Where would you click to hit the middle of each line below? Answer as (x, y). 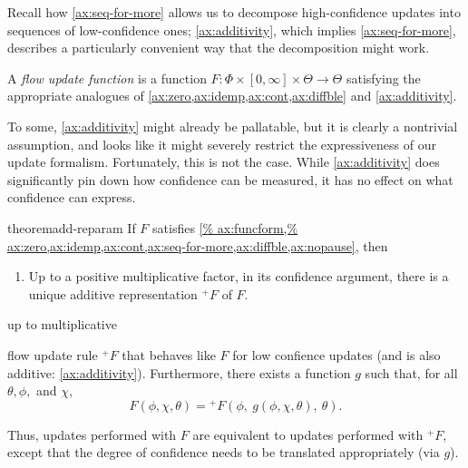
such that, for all (411, 372)
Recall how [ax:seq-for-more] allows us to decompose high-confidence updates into (234, 12)
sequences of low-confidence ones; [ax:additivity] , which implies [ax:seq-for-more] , (232, 29)
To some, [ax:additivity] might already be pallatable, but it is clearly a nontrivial (233, 126)
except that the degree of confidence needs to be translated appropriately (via (224, 452)
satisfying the (383, 78)
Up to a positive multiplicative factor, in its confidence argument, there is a (239, 276)
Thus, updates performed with (92, 434)
